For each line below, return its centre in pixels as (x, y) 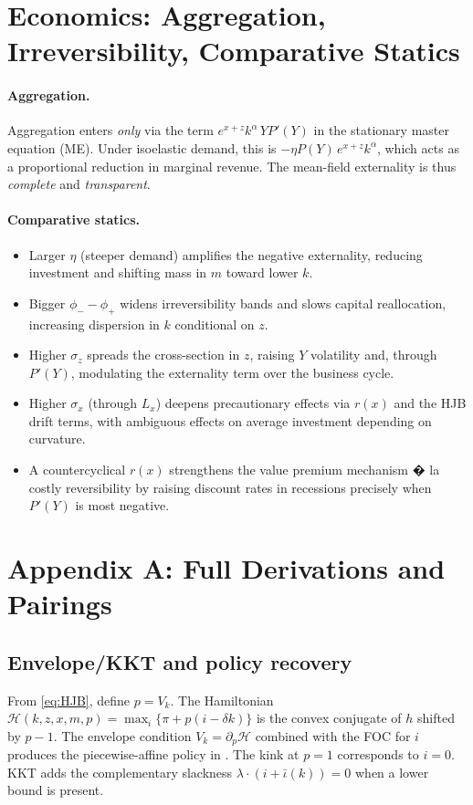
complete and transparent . (79, 184)
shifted (436, 718)
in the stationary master (381, 130)
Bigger (47, 303)
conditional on (215, 324)
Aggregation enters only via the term (110, 130)
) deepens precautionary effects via (253, 403)
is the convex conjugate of (329, 718)
